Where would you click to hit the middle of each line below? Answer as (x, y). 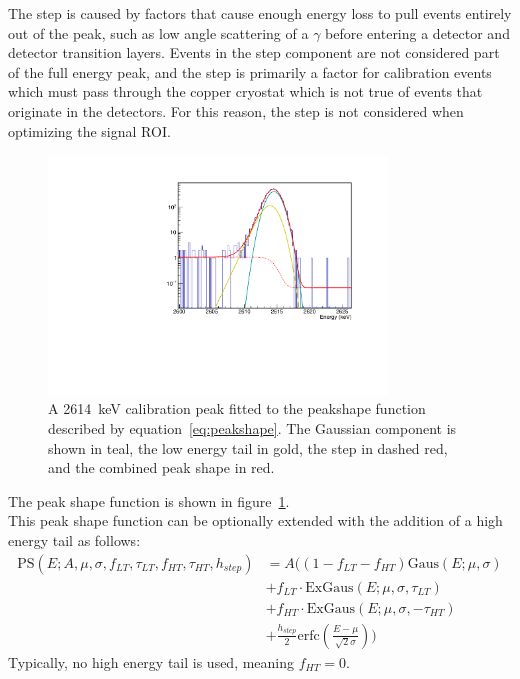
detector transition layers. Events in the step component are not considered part (254, 52)
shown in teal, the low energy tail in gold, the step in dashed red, (248, 447)
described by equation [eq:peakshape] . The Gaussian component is (252, 428)
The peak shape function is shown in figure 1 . (149, 500)
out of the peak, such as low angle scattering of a (158, 32)
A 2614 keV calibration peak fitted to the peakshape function (237, 408)
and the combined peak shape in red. (161, 467)
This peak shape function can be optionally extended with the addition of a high (255, 520)
